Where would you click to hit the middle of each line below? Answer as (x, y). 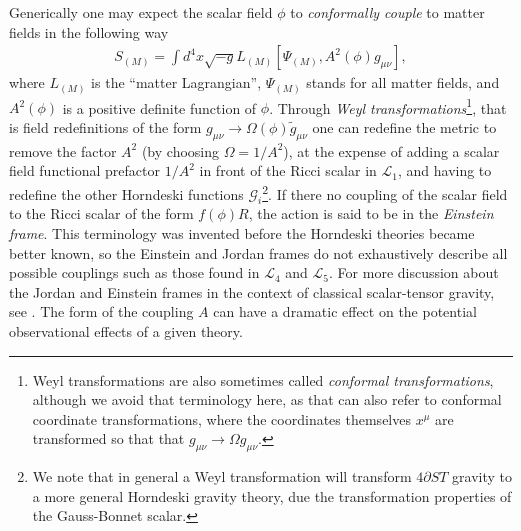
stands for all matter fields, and (403, 82)
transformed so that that (108, 438)
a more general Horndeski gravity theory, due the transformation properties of (272, 495)
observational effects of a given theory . (126, 330)
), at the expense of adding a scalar (391, 150)
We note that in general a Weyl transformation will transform (222, 476)
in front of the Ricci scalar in (288, 170)
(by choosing (180, 150)
